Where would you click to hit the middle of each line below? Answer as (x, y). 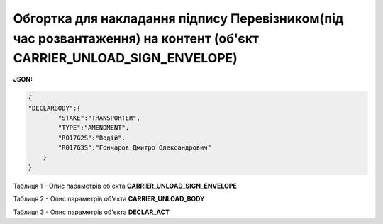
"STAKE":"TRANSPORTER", (99, 118)
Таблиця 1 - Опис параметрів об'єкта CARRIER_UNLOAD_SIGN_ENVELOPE (125, 186)
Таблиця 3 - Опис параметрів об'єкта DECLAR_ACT (91, 212)
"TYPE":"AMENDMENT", (94, 128)
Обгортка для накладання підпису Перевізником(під (178, 18)
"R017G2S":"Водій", (91, 138)
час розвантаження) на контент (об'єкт (136, 38)
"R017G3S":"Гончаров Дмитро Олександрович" (135, 148)
